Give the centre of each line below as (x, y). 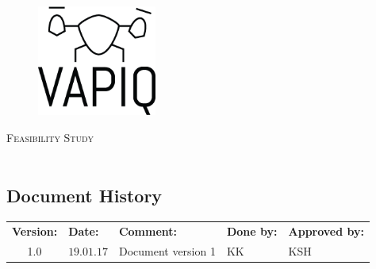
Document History (84, 196)
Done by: (252, 231)
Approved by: (326, 231)
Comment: (148, 231)
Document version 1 (167, 250)
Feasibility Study (50, 137)
